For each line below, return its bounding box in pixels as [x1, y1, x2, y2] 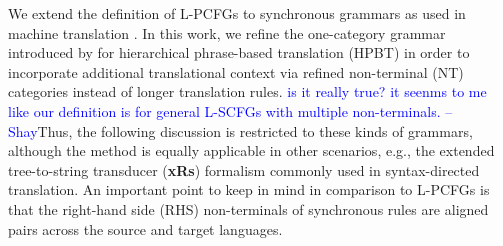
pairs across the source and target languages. [8, 218, 283, 239]
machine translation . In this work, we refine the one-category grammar [8, 22, 446, 43]
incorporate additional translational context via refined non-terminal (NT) [8, 61, 464, 82]
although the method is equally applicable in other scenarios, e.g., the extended [8, 140, 495, 161]
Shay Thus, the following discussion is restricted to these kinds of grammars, [8, 120, 473, 141]
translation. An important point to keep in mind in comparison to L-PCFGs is [8, 179, 490, 200]
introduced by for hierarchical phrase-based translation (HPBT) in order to [8, 42, 470, 63]
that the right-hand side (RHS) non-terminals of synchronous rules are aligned [8, 198, 489, 219]
